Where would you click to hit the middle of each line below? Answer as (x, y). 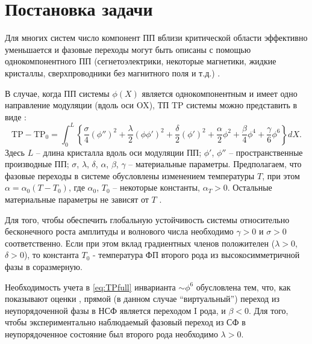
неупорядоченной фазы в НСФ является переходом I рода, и (115, 310)
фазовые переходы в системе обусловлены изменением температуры (130, 175)
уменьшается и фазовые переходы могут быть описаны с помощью (128, 49)
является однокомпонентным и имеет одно (220, 93)
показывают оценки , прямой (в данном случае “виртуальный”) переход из (142, 299)
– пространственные (266, 152)
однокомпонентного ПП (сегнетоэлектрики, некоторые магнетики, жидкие (141, 61)
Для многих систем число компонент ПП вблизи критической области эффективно (156, 38)
